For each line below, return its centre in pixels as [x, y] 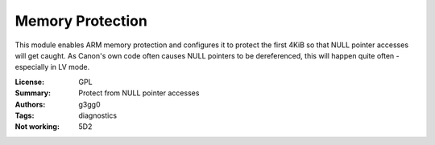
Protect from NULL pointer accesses [139, 93]
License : [29, 82]
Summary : [33, 93]
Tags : [25, 115]
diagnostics [97, 115]
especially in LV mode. [52, 67]
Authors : [30, 104]
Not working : [37, 127]
